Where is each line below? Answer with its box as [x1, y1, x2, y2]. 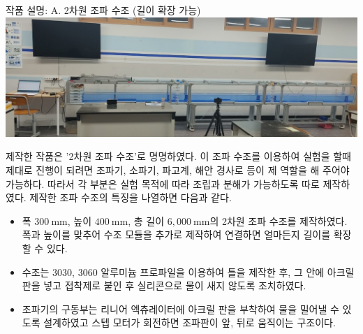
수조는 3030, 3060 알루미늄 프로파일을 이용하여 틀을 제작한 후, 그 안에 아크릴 [22, 264, 355, 279]
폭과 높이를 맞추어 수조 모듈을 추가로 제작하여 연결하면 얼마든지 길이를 [22, 227, 331, 242]
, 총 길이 [128, 213, 165, 228]
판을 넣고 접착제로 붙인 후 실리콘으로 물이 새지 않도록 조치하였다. [22, 278, 306, 293]
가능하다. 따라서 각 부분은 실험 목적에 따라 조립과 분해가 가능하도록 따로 [6, 176, 320, 191]
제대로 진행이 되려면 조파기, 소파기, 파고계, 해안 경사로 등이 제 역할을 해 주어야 [6, 163, 350, 177]
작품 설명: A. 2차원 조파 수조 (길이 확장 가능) [6, 3, 201, 17]
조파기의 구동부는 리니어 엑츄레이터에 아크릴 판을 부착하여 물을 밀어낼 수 [22, 301, 339, 316]
